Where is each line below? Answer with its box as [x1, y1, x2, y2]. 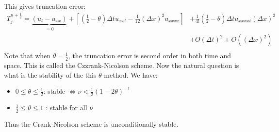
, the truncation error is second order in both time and [68, 50, 231, 61]
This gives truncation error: [4, 1, 86, 11]
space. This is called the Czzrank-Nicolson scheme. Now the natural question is [4, 60, 239, 70]
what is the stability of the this [4, 69, 97, 80]
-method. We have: [101, 69, 158, 80]
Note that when [4, 50, 51, 61]
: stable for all [46, 102, 87, 113]
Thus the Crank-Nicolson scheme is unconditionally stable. [4, 118, 179, 129]
